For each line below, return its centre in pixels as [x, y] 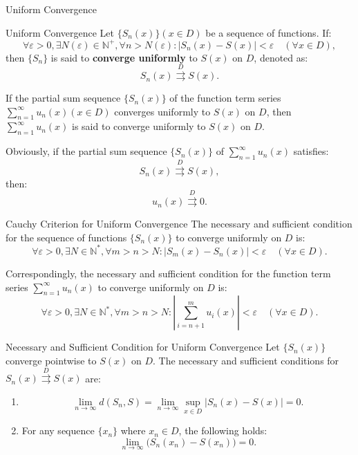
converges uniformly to [162, 111]
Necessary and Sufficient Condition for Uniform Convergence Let [143, 347]
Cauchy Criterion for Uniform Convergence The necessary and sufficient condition [179, 224]
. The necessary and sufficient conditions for [246, 360]
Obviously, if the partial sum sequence [86, 151]
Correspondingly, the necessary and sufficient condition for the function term [168, 273]
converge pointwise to [51, 360]
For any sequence [58, 430]
